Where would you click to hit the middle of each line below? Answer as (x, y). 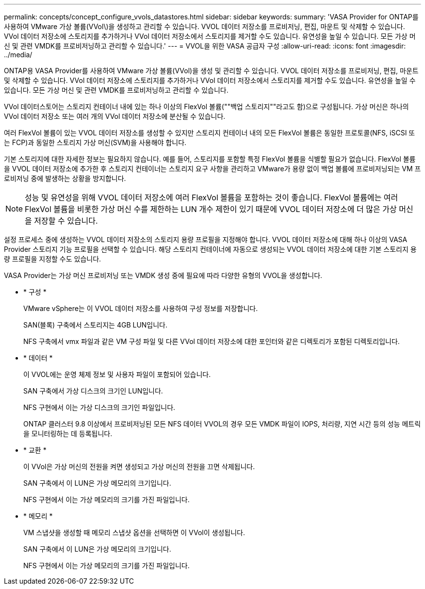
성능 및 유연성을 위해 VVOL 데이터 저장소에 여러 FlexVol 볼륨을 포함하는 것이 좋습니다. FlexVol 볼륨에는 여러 (212, 197)
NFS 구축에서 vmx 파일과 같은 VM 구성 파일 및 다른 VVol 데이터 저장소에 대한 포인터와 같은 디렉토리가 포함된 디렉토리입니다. (212, 341)
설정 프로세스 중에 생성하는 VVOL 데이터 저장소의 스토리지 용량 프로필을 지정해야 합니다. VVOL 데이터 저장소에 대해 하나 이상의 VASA (206, 239)
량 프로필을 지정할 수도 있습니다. (53, 259)
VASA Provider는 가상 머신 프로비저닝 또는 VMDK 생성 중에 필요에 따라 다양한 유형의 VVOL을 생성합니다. (163, 275)
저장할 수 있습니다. (66, 221)
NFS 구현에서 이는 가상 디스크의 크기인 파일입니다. (99, 407)
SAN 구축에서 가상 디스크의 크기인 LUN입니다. (93, 391)
